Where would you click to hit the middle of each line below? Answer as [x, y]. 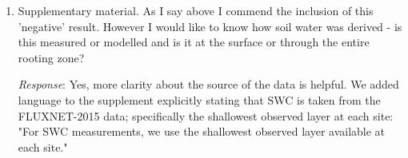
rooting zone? [51, 57]
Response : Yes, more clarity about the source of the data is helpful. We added [208, 84]
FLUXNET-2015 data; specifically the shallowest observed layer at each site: [206, 115]
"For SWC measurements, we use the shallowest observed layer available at [202, 131]
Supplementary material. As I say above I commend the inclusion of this [196, 10]
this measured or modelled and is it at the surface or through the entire [194, 42]
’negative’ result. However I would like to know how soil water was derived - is [210, 26]
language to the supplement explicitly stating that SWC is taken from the [199, 99]
